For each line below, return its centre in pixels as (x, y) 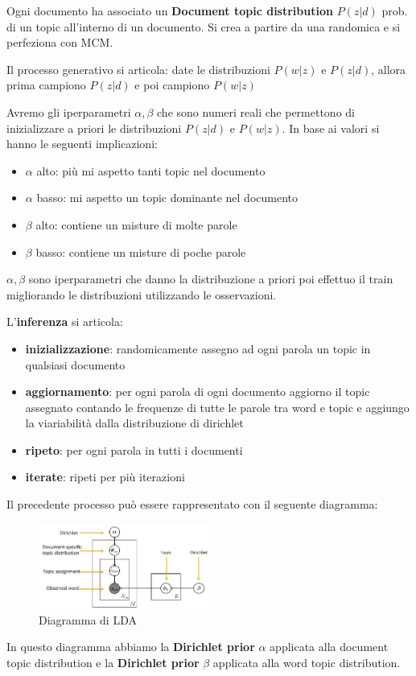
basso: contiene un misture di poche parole (141, 251)
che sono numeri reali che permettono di (256, 111)
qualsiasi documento (75, 364)
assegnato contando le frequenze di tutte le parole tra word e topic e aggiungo (217, 407)
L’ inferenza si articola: (65, 322)
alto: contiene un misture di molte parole (136, 224)
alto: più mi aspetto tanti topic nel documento (151, 170)
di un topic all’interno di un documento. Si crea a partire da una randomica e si (204, 26)
